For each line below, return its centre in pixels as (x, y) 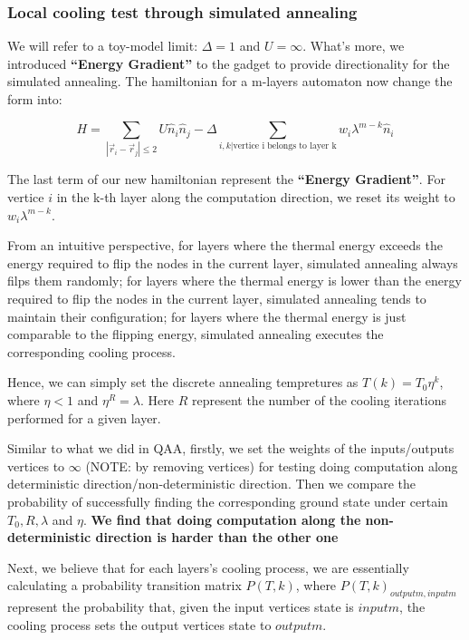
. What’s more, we (354, 46)
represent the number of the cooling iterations (319, 399)
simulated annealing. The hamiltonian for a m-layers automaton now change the (230, 81)
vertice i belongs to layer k (285, 146)
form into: (35, 99)
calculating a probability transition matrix (124, 585)
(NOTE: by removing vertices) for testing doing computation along (272, 465)
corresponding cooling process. (91, 351)
